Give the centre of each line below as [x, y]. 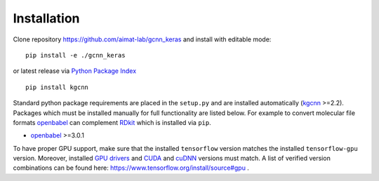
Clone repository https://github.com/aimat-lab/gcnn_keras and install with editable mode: [142, 39]
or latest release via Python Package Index [75, 71]
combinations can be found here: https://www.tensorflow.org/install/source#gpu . [131, 168]
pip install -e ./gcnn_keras [75, 55]
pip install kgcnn [57, 87]
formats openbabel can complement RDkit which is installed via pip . [112, 122]
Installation [46, 18]
